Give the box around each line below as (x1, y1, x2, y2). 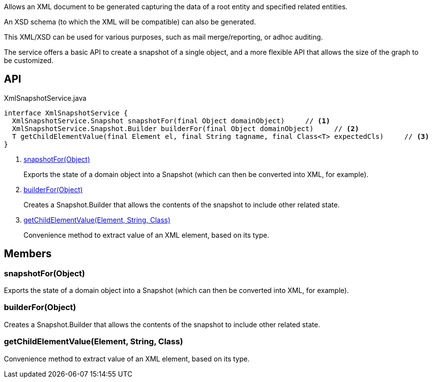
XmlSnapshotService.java (4, 93, 87, 102)
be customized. (4, 56, 54, 65)
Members (4, 247, 52, 260)
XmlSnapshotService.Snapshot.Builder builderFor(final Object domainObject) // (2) (12, 124, 359, 133)
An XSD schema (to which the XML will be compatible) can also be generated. (4, 18, 256, 26)
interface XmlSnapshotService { (4, 109, 128, 117)
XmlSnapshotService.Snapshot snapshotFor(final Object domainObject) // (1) (12, 116, 330, 125)
